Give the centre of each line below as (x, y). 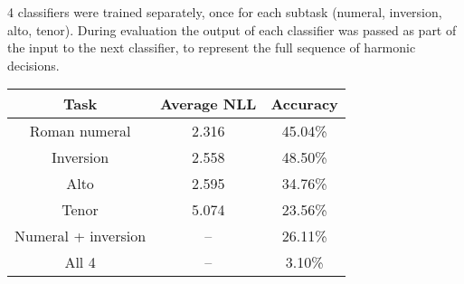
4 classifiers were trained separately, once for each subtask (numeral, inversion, (225, 12)
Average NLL (208, 104)
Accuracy (304, 104)
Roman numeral (80, 131)
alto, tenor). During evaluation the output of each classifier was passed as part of (232, 29)
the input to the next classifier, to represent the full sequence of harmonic (212, 47)
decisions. (33, 65)
